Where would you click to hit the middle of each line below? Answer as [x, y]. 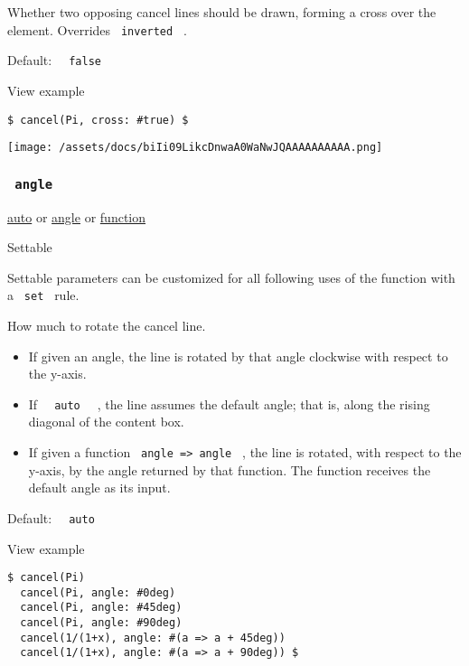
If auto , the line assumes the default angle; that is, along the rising [229, 403]
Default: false [54, 60]
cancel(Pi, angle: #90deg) [101, 623]
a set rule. [43, 295]
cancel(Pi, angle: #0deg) [98, 592]
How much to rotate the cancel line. [107, 326]
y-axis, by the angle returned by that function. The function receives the [230, 469]
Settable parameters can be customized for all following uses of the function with [231, 277]
